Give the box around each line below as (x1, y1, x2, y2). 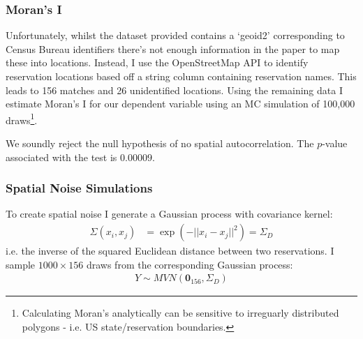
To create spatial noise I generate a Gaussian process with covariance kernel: (6, 206, 333, 221)
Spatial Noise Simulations (6, 179, 153, 197)
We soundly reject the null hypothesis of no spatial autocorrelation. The (6, 136, 314, 151)
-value (322, 136, 348, 151)
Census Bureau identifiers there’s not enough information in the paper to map (6, 41, 340, 56)
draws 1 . (6, 110, 38, 127)
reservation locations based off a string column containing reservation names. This (6, 69, 357, 83)
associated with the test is (6, 149, 117, 164)
